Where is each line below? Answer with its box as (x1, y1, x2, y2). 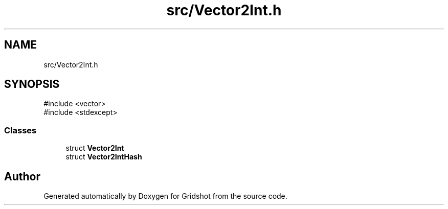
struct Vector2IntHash (65, 152, 142, 161)
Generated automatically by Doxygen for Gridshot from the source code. (43, 192, 287, 201)
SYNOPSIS (4, 78, 60, 91)
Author (4, 170, 40, 183)
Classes (4, 125, 37, 135)
